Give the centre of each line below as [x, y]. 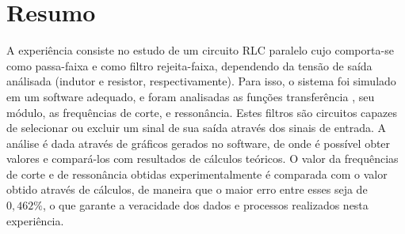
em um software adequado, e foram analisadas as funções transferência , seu [191, 96]
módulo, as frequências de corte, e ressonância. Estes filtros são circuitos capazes [202, 112]
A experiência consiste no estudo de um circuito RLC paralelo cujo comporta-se [200, 50]
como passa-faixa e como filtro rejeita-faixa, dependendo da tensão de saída [189, 65]
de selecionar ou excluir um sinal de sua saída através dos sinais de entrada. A [197, 128]
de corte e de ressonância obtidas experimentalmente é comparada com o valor [197, 174]
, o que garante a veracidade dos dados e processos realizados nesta [205, 205]
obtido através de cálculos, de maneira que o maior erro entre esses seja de [187, 189]
